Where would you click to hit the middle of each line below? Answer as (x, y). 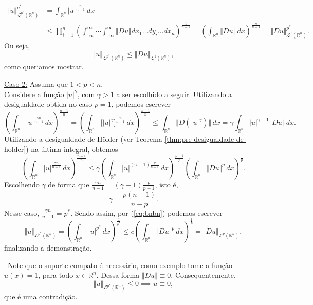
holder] (15, 149)
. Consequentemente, (203, 275)
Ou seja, (17, 45)
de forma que (69, 184)
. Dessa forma (118, 275)
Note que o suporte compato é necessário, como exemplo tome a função (120, 265)
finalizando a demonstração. (48, 247)
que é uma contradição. (41, 296)
